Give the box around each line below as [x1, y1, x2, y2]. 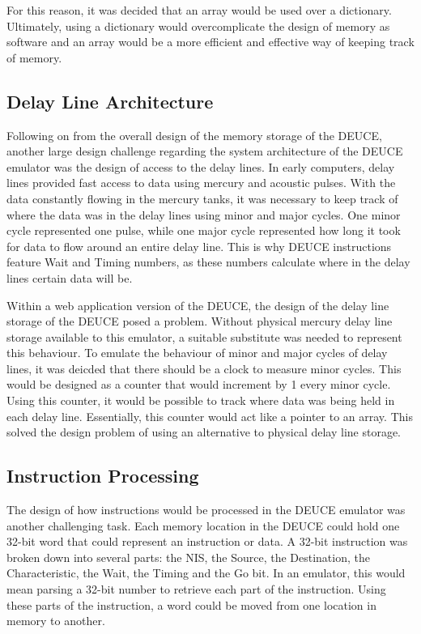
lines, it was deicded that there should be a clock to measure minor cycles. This [6, 360, 402, 377]
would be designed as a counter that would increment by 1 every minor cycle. [6, 376, 391, 393]
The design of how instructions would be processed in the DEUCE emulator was [6, 501, 406, 518]
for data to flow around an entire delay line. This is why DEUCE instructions [6, 237, 392, 254]
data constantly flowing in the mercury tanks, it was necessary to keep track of [6, 189, 398, 206]
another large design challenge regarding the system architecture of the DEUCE [6, 143, 403, 160]
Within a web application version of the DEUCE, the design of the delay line [6, 296, 389, 313]
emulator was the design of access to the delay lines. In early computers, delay [6, 158, 395, 175]
